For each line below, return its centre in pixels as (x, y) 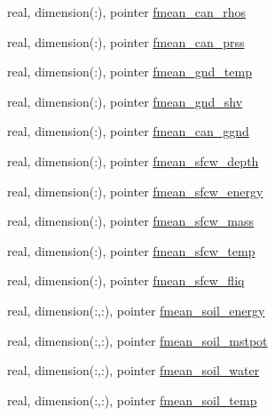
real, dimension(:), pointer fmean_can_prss (126, 41)
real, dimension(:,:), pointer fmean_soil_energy (136, 310)
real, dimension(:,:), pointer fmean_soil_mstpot (137, 340)
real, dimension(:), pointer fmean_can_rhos (127, 12)
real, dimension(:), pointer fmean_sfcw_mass (131, 221)
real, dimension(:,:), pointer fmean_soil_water (134, 370)
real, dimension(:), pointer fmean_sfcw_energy (135, 191)
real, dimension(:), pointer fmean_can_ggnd (128, 131)
